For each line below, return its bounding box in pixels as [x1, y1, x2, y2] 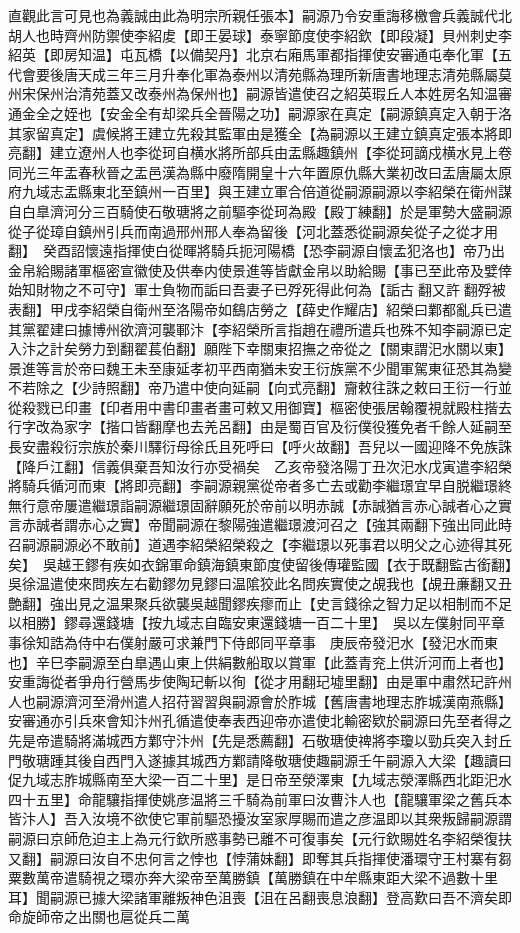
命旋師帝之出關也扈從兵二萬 [8, 906, 190, 927]
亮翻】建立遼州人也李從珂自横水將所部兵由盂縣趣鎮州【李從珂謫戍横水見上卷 [8, 142, 512, 163]
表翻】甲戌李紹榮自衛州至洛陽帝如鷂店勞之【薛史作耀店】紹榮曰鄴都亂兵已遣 [8, 298, 512, 319]
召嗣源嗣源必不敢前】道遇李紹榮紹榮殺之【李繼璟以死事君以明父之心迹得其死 [8, 534, 512, 555]
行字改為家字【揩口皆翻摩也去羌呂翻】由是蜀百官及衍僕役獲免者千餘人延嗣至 [8, 416, 512, 437]
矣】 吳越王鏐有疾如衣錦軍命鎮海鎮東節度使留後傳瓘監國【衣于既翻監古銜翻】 [8, 553, 512, 574]
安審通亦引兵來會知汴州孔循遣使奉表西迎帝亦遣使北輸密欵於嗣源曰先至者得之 [8, 710, 512, 731]
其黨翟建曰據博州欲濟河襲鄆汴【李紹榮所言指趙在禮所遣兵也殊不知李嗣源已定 [8, 318, 512, 339]
